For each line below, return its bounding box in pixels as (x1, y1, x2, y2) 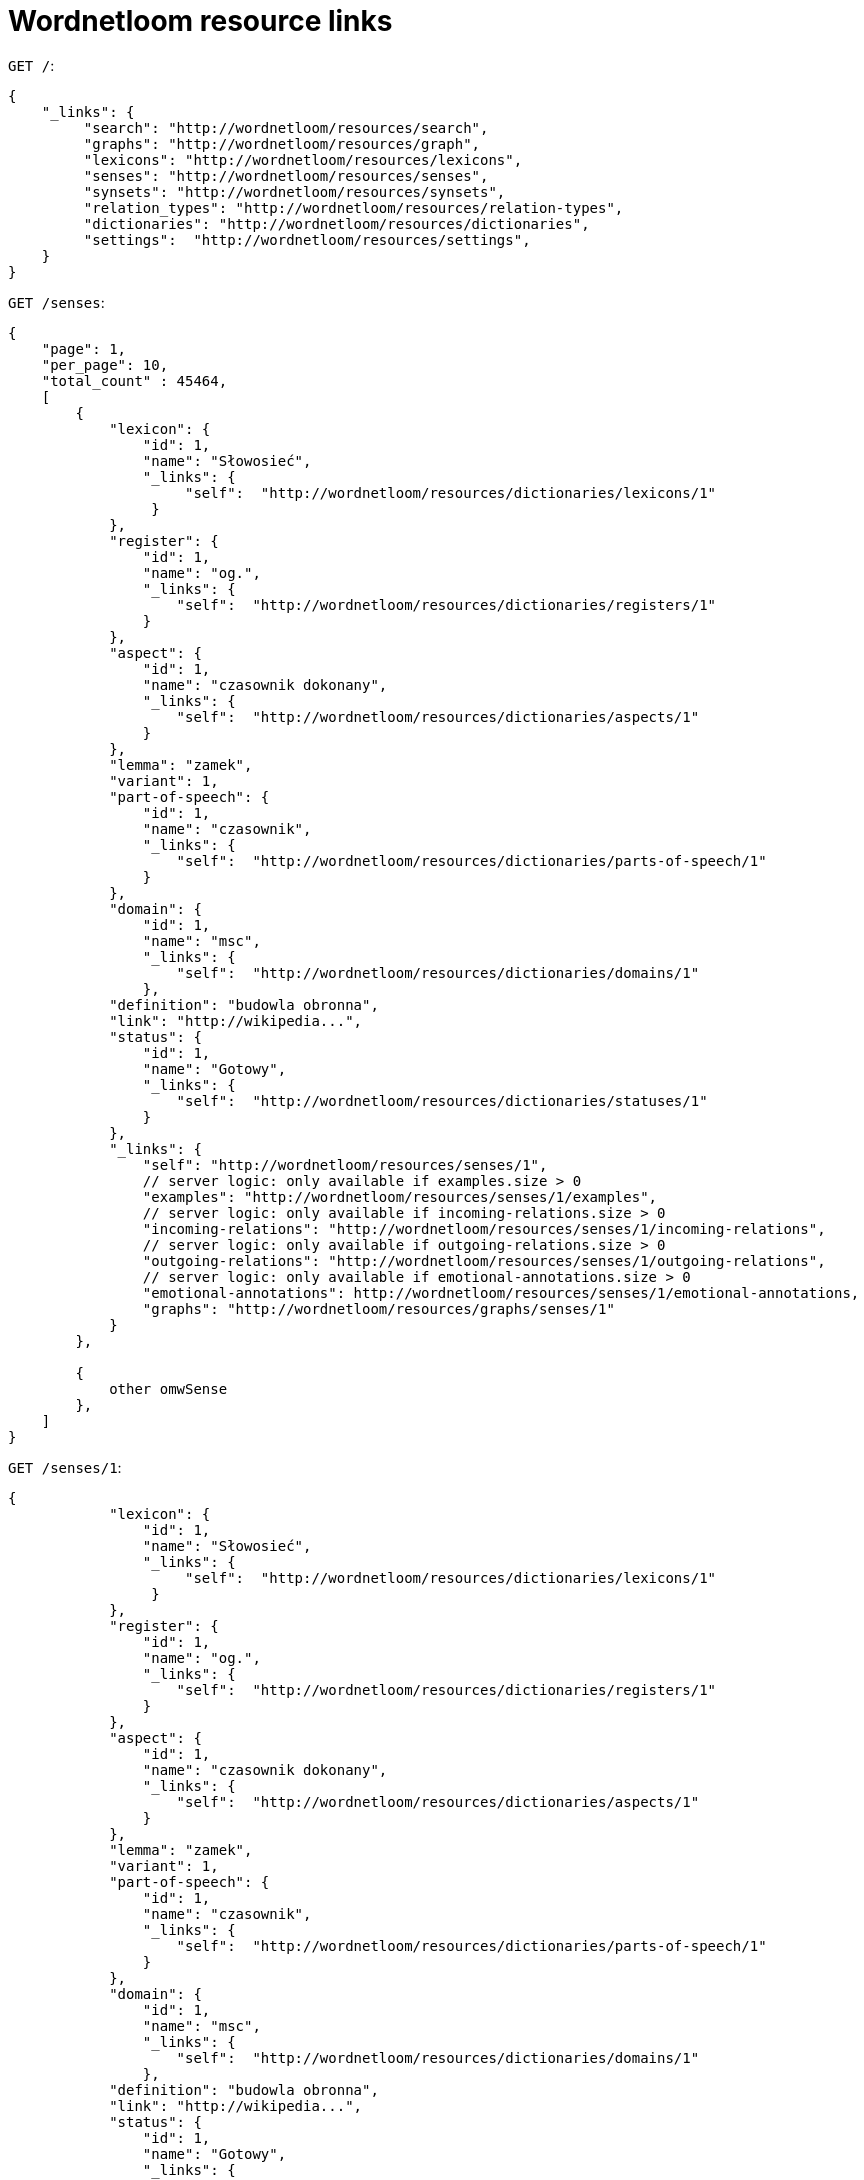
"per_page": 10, (41, 356, 169, 373)
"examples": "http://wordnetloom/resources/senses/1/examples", (142, 1188, 658, 1205)
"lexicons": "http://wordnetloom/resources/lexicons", (83, 151, 523, 168)
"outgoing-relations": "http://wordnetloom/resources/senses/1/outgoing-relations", (142, 1252, 826, 1269)
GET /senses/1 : (8, 1458, 122, 1476)
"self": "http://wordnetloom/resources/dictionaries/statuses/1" (176, 1092, 708, 1109)
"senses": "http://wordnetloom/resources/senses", (83, 167, 489, 184)
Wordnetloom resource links (8, 4, 393, 38)
